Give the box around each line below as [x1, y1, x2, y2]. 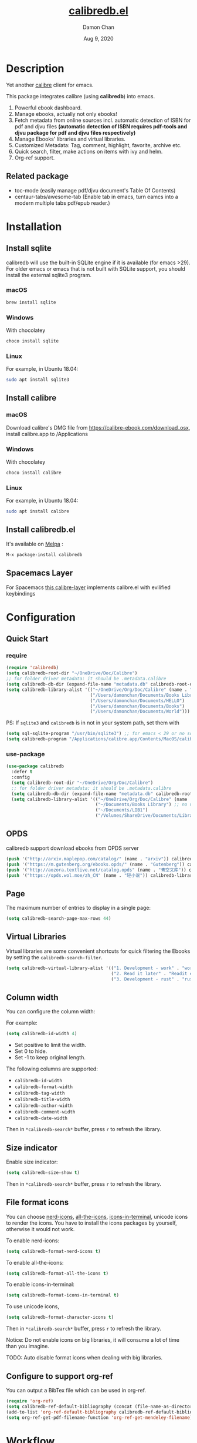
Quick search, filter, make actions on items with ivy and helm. [14, 148, 163, 155]
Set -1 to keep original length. [14, 1054, 86, 1061]
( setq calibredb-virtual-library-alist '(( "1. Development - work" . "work [6, 965, 195, 971]
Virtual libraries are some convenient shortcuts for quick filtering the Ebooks [6, 947, 191, 955]
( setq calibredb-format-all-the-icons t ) [6, 1270, 109, 1276]
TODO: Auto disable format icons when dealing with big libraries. [6, 1354, 163, 1361]
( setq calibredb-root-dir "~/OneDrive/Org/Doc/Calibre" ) [11, 780, 154, 786]
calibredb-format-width [14, 1084, 73, 1090]
